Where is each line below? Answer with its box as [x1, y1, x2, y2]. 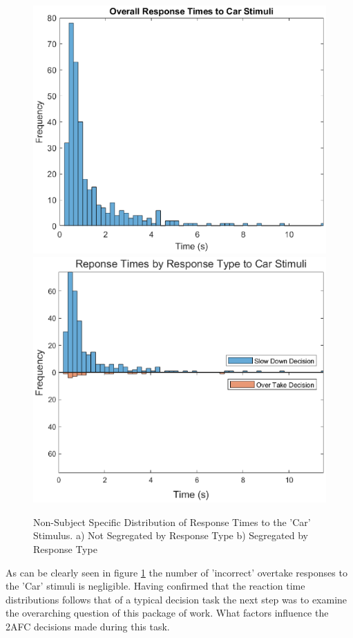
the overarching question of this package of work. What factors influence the [6, 606, 329, 620]
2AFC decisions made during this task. [6, 619, 170, 634]
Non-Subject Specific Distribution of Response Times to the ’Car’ [33, 514, 311, 529]
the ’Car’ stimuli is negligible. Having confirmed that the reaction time [6, 579, 305, 593]
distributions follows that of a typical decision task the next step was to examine [6, 592, 347, 606]
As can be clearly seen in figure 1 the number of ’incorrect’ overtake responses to [6, 565, 347, 579]
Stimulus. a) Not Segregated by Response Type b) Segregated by [33, 528, 308, 543]
